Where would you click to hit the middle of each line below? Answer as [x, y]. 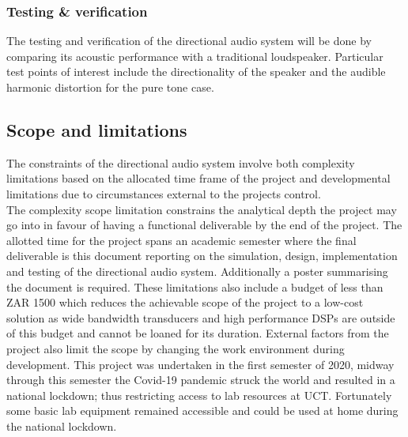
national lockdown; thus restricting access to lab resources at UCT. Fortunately [199, 395]
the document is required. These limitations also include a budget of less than [195, 286]
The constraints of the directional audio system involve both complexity [181, 162]
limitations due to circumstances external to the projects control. [164, 193]
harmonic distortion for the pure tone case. [110, 87]
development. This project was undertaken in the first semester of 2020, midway [200, 364]
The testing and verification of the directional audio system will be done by [189, 41]
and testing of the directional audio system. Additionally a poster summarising [197, 271]
